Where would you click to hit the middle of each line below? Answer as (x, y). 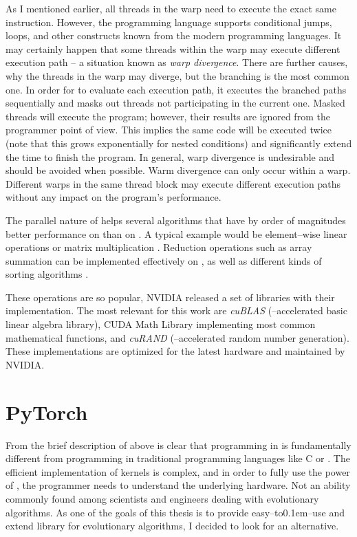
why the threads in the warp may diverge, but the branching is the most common (177, 75)
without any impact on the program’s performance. (113, 197)
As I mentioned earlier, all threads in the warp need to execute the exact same (171, 8)
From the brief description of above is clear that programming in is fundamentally (178, 445)
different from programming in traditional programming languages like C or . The (178, 458)
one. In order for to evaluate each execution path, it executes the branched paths (176, 89)
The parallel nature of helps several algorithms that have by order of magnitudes (176, 220)
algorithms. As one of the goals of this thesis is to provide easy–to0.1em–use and (175, 512)
